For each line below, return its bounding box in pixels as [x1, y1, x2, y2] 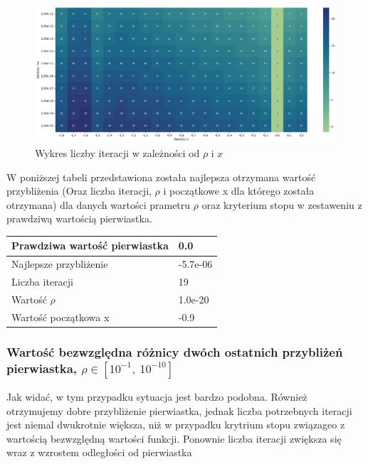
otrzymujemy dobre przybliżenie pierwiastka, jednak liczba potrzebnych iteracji [6, 403, 352, 418]
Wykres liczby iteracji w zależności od [35, 145, 200, 160]
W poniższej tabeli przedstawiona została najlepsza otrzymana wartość [6, 169, 316, 184]
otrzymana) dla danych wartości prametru [6, 197, 191, 212]
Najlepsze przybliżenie [11, 257, 108, 271]
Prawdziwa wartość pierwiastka [11, 238, 169, 253]
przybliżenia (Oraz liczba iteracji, [6, 183, 152, 198]
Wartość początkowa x [11, 309, 110, 324]
